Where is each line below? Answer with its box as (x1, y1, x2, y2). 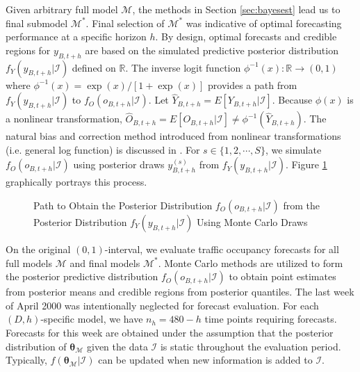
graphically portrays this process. (6, 175, 147, 189)
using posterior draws (73, 157, 165, 172)
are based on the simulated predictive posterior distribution (85, 42, 338, 57)
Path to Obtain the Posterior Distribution (33, 197, 213, 212)
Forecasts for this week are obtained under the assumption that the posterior (6, 325, 334, 339)
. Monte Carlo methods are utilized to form (158, 255, 343, 270)
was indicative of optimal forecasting (186, 15, 342, 30)
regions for (6, 42, 51, 57)
